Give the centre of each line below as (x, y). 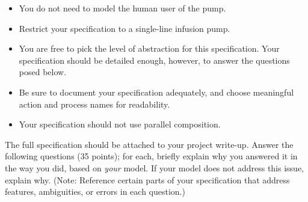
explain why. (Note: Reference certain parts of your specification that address (147, 179)
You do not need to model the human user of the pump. (122, 8)
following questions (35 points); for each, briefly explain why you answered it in (151, 156)
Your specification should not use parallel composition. (120, 124)
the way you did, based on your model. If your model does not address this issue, (154, 167)
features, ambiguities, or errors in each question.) (95, 191)
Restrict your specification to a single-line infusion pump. (125, 28)
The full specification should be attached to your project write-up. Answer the (149, 144)
